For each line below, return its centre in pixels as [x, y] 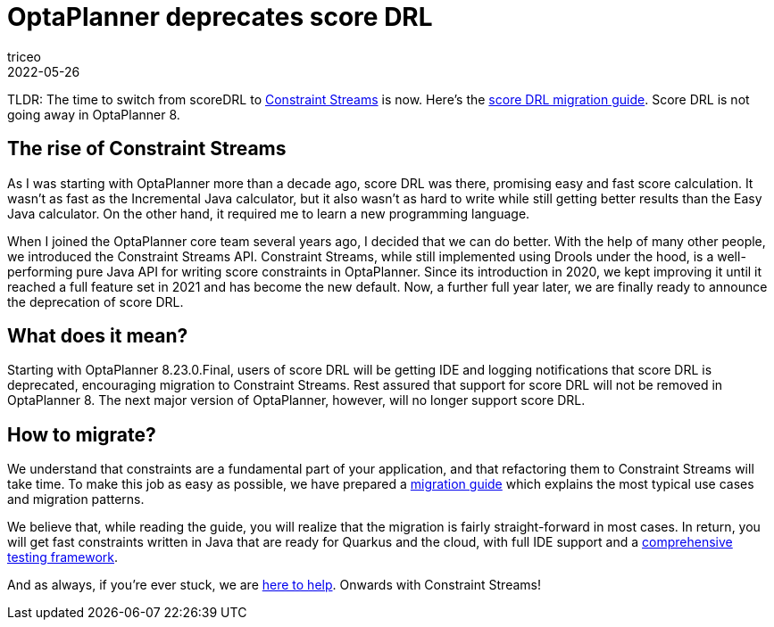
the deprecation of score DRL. [96, 301]
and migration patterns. [76, 499]
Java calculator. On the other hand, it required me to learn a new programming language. [269, 213]
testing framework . [63, 557]
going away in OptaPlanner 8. [94, 114]
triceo [24, 56]
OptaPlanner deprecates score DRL [220, 17]
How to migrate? [82, 434]
